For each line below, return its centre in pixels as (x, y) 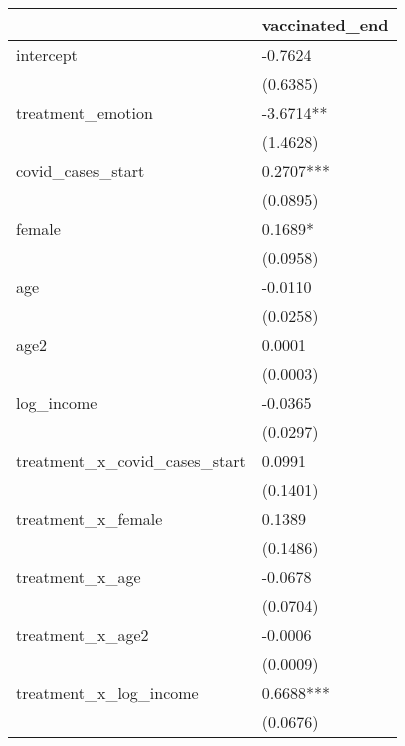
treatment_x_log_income (107, 692)
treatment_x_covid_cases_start (131, 460)
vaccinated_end (325, 24)
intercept (47, 54)
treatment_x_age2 (82, 634)
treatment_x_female (89, 518)
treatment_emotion (84, 112)
